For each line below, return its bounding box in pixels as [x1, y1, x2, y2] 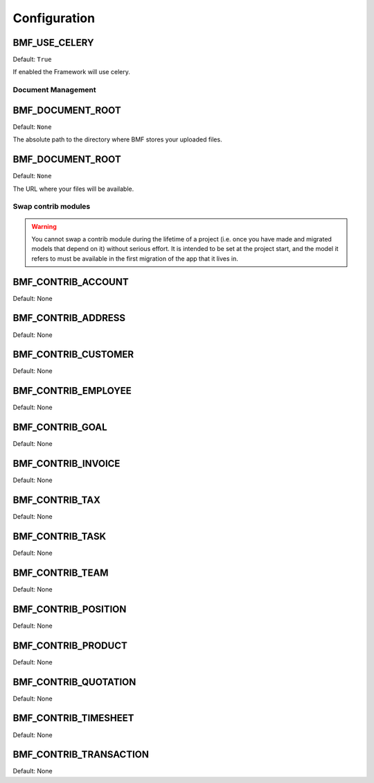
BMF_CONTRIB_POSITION [12, 603, 127, 615]
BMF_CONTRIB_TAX [12, 494, 100, 506]
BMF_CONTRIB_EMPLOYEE [12, 385, 132, 397]
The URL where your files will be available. [12, 184, 134, 193]
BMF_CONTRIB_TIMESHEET [12, 712, 134, 724]
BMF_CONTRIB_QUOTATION [12, 676, 136, 688]
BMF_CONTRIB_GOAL [12, 422, 107, 433]
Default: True [12, 55, 52, 64]
